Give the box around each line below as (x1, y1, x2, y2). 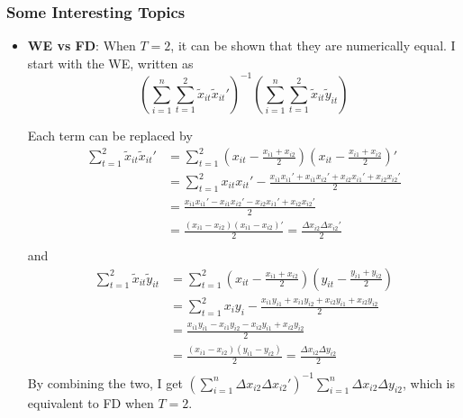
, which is (402, 373, 455, 392)
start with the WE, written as (27, 53, 194, 72)
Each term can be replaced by (27, 125, 193, 144)
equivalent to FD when (27, 393, 154, 412)
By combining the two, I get (27, 373, 183, 392)
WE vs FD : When (27, 36, 136, 55)
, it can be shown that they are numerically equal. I (170, 36, 456, 55)
